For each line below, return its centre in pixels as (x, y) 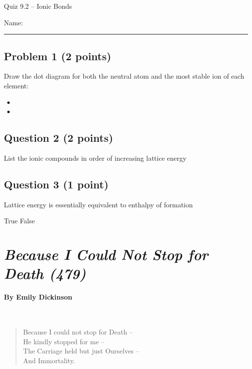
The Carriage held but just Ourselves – (81, 351)
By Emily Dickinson (38, 297)
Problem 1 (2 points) (58, 56)
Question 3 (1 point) (56, 184)
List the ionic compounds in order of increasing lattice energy (95, 158)
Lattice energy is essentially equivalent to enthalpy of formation (98, 204)
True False (19, 221)
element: (16, 85)
